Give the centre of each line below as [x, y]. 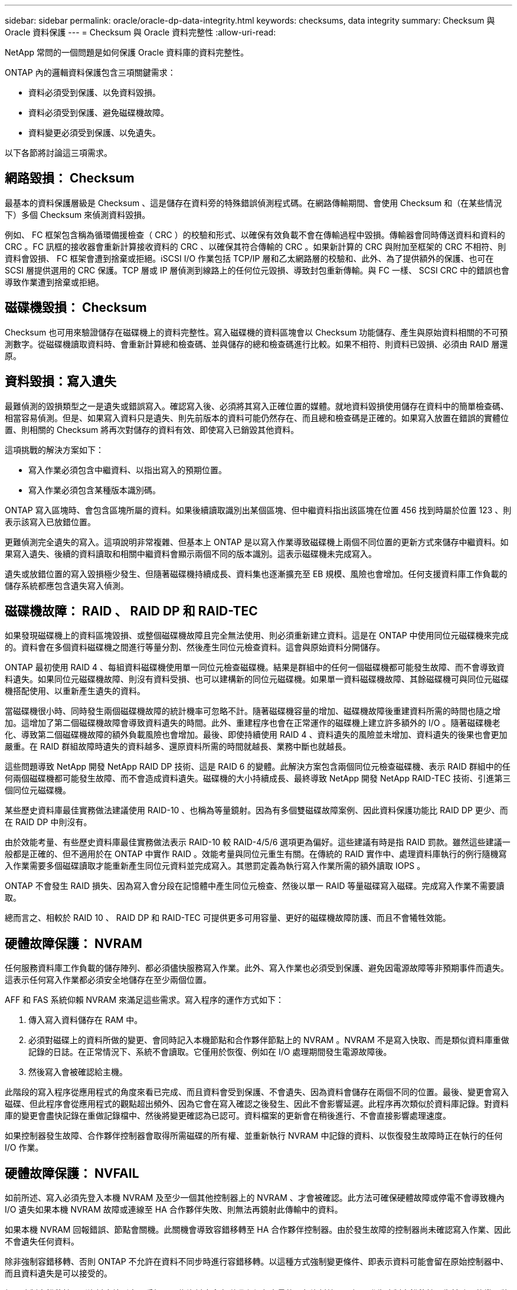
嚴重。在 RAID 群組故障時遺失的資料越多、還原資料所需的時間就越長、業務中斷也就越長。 [178, 747]
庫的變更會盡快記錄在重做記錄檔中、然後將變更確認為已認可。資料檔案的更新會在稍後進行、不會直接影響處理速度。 [228, 1116]
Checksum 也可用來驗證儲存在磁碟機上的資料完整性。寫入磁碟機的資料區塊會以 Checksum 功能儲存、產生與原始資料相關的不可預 [256, 332]
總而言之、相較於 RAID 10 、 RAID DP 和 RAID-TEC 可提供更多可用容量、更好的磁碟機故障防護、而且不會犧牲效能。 [228, 918]
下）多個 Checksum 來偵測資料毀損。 [78, 214]
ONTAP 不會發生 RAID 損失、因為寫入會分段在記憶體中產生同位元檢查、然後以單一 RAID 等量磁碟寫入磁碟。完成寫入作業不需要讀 [255, 886]
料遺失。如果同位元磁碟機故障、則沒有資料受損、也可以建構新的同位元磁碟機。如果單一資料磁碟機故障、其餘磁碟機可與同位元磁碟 [257, 679]
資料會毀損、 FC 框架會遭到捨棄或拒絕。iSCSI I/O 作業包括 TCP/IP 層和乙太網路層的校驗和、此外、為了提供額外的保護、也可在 [249, 258]
